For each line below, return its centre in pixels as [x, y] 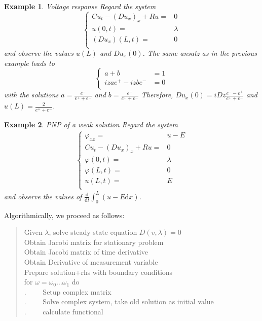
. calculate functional [64, 312]
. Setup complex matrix [68, 291]
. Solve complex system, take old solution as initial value [119, 301]
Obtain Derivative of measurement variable [91, 262]
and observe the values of [43, 196]
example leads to [29, 63]
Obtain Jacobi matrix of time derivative [86, 252]
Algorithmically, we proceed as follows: [64, 215]
